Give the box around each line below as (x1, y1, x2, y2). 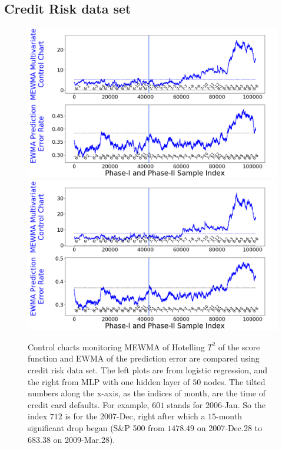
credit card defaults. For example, (28, 398, 150, 410)
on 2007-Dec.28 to (197, 422, 263, 434)
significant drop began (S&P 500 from (28, 422, 165, 434)
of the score (218, 340, 260, 353)
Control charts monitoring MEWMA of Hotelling (28, 340, 205, 353)
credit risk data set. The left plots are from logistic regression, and (28, 364, 268, 376)
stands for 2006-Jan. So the (167, 398, 266, 410)
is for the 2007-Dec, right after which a (65, 410, 205, 422)
